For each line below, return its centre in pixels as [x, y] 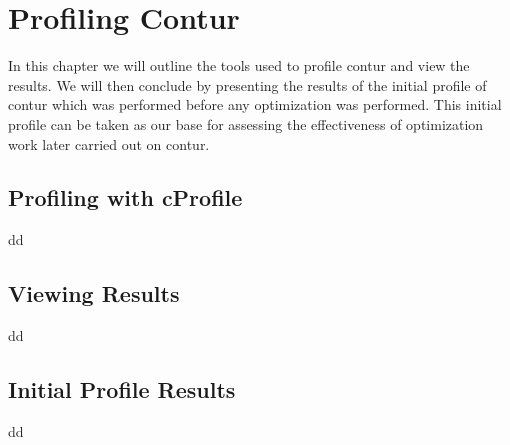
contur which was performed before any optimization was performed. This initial [255, 104]
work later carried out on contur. [109, 143]
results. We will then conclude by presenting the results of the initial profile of [247, 84]
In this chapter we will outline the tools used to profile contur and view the [239, 65]
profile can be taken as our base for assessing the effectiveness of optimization [246, 123]
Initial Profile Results [122, 389]
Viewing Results [94, 293]
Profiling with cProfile [125, 197]
